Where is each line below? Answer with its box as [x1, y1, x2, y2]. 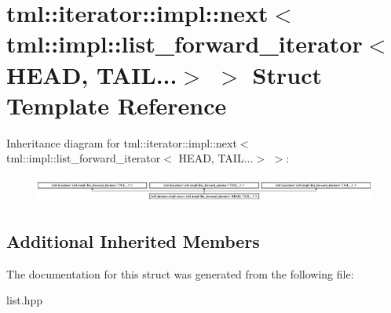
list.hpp [6, 292, 42, 308]
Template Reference [6, 89, 227, 121]
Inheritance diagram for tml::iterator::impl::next [6, 134, 237, 151]
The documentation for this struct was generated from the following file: [6, 265, 354, 282]
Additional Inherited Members [6, 229, 260, 253]
